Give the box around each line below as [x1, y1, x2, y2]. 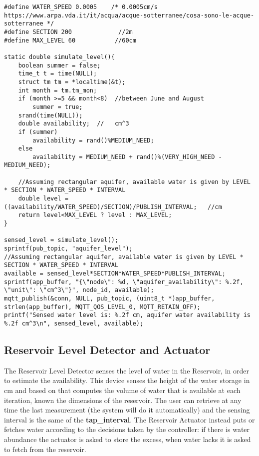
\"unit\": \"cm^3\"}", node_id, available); [4, 286, 154, 294]
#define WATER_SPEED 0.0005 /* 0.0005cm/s [4, 3, 158, 10]
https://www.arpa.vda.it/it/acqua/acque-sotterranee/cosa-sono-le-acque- [4, 11, 255, 19]
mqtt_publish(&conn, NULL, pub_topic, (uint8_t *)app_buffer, [4, 294, 215, 302]
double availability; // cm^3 [18, 120, 129, 127]
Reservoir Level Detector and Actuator [4, 341, 211, 357]
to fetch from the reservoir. [4, 443, 86, 454]
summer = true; [32, 103, 83, 110]
